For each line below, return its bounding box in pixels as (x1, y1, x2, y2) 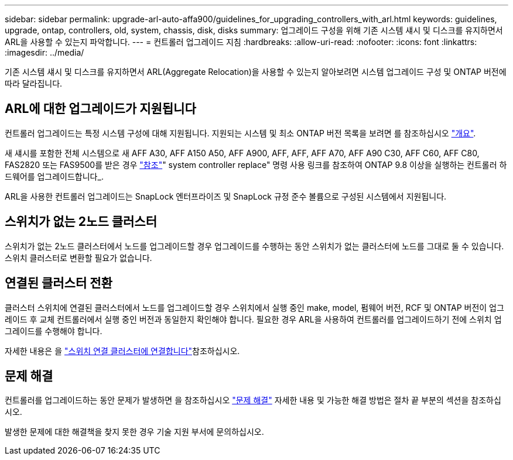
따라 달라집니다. (5, 78, 63, 88)
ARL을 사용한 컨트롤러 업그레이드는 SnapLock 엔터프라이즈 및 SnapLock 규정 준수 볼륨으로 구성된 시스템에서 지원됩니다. (5, 191, 447, 201)
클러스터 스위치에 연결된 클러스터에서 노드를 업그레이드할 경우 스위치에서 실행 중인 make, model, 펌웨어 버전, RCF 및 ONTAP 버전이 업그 (5, 302, 504, 313)
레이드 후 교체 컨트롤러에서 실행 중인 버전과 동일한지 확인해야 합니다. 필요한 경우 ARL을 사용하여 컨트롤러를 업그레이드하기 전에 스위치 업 (5, 314, 502, 324)
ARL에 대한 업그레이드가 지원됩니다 (5, 101, 196, 116)
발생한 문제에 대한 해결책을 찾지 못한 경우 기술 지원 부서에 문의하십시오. (5, 427, 264, 437)
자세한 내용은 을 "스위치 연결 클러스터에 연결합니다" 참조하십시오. (5, 345, 240, 356)
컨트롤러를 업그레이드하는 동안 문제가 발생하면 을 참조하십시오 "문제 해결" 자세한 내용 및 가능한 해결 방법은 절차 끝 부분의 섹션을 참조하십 (5, 395, 501, 406)
